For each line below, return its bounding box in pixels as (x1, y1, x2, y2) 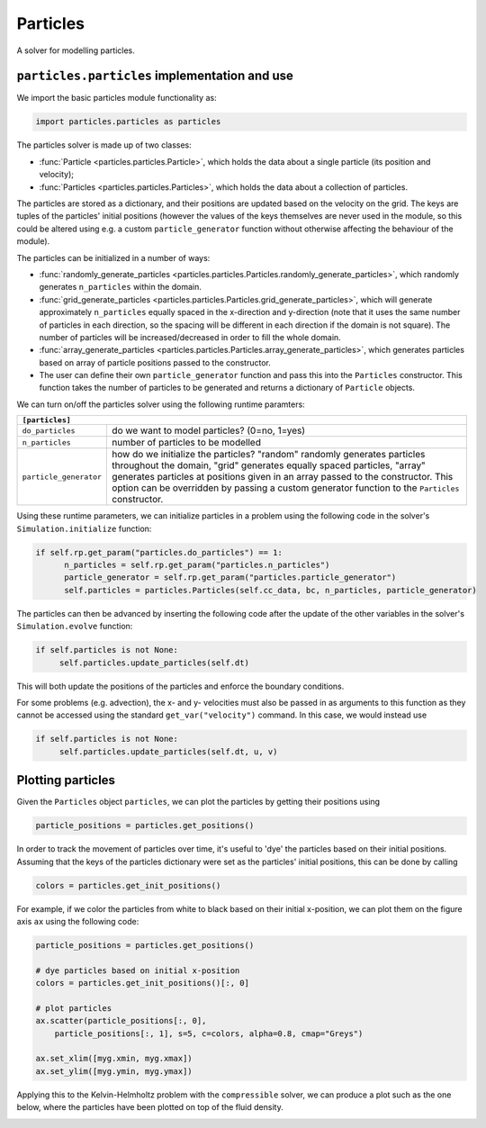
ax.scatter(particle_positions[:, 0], (35, 1015, 207, 1026)
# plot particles (35, 1003, 112, 1013)
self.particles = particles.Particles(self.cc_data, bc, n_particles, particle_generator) (64, 585, 477, 595)
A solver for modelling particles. (16, 45, 135, 56)
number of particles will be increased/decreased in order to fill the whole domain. (39, 331, 341, 342)
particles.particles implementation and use (16, 68, 294, 84)
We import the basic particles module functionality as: (16, 93, 217, 104)
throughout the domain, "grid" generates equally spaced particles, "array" (112, 459, 427, 472)
